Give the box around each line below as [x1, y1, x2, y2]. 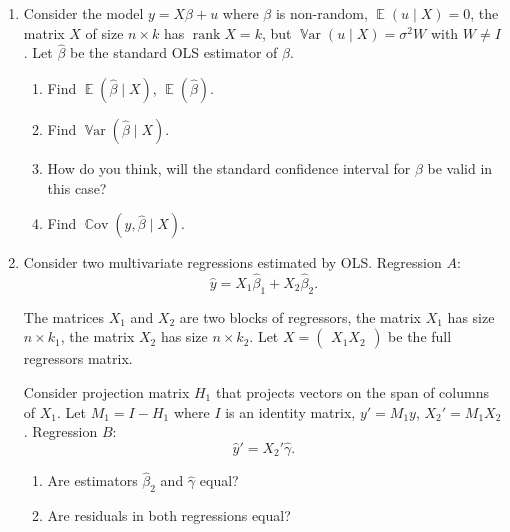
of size [85, 22, 124, 43]
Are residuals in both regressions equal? [47, 505, 291, 525]
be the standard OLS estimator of [70, 42, 278, 63]
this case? [47, 177, 107, 198]
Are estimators [47, 470, 138, 491]
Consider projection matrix [23, 381, 190, 402]
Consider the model [23, 3, 144, 23]
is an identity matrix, [225, 401, 356, 422]
